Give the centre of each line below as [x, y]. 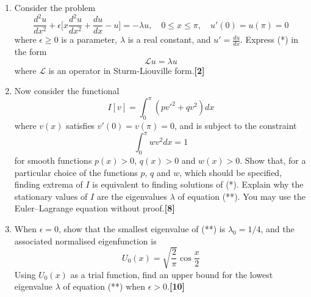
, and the [277, 228]
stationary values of [51, 196]
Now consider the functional [67, 91]
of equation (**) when [104, 286]
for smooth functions [53, 160]
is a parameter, [89, 39]
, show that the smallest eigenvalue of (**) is [142, 228]
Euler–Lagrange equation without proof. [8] [95, 208]
